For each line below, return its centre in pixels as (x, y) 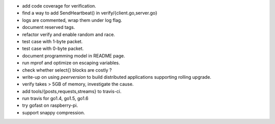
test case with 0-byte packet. (53, 49)
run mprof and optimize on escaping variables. (71, 63)
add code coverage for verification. (59, 6)
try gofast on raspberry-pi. (50, 105)
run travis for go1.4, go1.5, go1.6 (55, 99)
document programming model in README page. (74, 55)
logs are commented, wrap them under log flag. (72, 20)
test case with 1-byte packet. (52, 41)
